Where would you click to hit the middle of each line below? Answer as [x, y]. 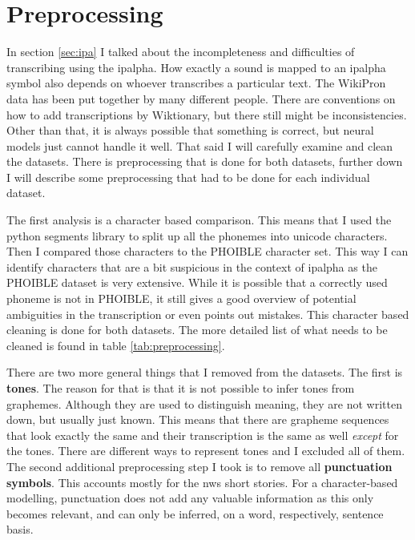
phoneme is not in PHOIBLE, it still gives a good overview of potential [181, 298]
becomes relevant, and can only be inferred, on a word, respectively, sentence [195, 513]
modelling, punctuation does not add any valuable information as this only [190, 498]
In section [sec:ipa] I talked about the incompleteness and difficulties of [181, 52]
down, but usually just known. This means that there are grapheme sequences [198, 419]
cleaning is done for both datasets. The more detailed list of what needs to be [197, 330]
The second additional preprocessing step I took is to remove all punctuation [199, 466]
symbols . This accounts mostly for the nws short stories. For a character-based [202, 482]
